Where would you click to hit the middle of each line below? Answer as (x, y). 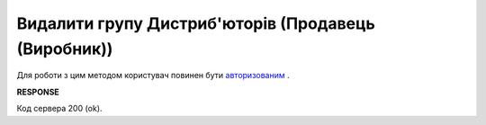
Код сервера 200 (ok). (59, 109)
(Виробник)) (65, 49)
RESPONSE (38, 92)
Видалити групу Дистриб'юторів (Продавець (196, 23)
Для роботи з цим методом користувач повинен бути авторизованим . (153, 76)
